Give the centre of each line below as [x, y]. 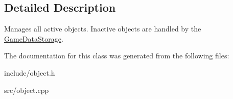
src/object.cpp [27, 90]
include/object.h [30, 72]
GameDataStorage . [34, 38]
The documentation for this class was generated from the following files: [117, 56]
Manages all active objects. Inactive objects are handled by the [103, 29]
